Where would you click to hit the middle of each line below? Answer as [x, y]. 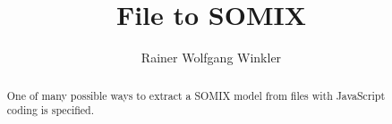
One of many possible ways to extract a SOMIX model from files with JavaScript [196, 95]
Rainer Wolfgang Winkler [211, 58]
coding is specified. [51, 110]
